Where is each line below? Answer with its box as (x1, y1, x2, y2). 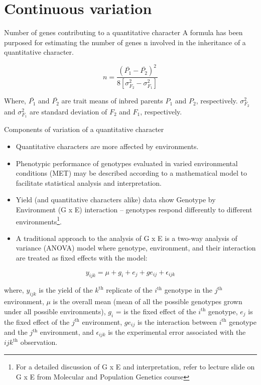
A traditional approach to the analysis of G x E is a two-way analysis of (16, 232, 237, 243)
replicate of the (106, 285, 153, 295)
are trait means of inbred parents (61, 95, 163, 106)
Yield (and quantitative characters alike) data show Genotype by (16, 194, 216, 205)
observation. (20, 337, 58, 347)
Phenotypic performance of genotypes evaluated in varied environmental (16, 158, 238, 168)
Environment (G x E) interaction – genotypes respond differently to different (16, 204, 252, 214)
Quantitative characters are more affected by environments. (16, 141, 199, 151)
